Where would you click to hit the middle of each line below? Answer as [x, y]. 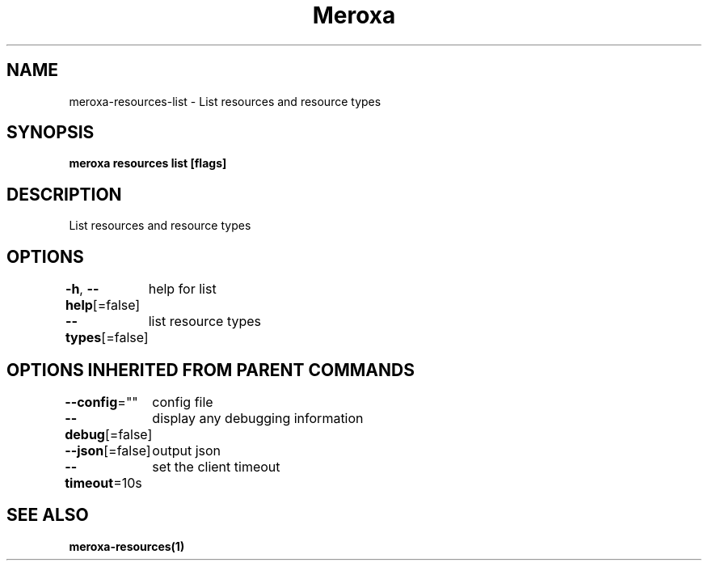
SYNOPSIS [51, 133]
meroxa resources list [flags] [148, 163]
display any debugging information [258, 418]
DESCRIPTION [64, 194]
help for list [182, 289]
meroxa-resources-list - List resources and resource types [225, 101]
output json [187, 450]
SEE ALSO [48, 515]
